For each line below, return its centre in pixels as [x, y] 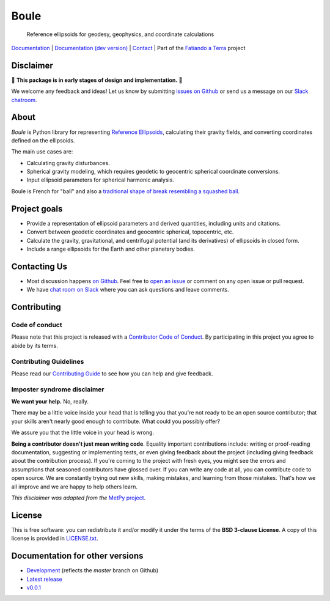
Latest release [44, 579]
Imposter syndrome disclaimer [58, 389]
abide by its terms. [35, 345]
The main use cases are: [42, 152]
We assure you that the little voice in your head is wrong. [83, 433]
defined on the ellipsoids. [43, 140]
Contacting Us [39, 266]
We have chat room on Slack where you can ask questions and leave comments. [128, 290]
